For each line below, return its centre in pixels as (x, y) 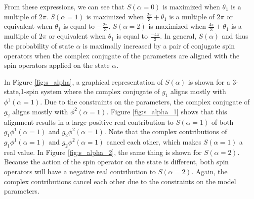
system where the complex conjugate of (100, 91)
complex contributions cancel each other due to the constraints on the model (120, 181)
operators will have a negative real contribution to (80, 172)
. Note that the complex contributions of (166, 131)
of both (223, 122)
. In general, (178, 36)
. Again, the (210, 172)
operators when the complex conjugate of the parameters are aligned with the (122, 55)
